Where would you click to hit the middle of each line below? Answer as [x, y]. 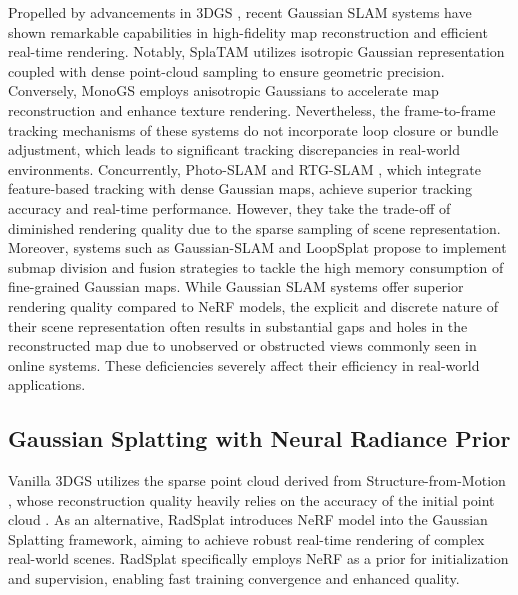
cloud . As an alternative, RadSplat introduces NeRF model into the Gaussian [248, 519]
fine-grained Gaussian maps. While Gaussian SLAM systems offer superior [236, 286]
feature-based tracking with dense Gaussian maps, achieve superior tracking [240, 188]
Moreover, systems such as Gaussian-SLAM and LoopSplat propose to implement [257, 247]
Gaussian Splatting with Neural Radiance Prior [259, 438]
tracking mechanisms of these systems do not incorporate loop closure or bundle [253, 129]
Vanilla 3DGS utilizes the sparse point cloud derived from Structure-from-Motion [257, 480]
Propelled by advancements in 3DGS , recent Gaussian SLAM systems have [240, 12]
